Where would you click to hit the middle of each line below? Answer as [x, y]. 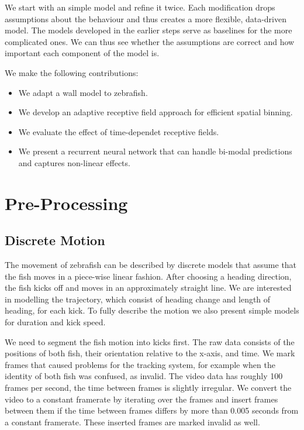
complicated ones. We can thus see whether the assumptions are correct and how [150, 41]
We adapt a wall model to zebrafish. [83, 92]
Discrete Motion [55, 240]
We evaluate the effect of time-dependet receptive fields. [119, 131]
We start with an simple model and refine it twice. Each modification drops [140, 7]
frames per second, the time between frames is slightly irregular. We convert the [148, 388]
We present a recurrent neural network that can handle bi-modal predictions [155, 151]
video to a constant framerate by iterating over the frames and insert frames [141, 399]
